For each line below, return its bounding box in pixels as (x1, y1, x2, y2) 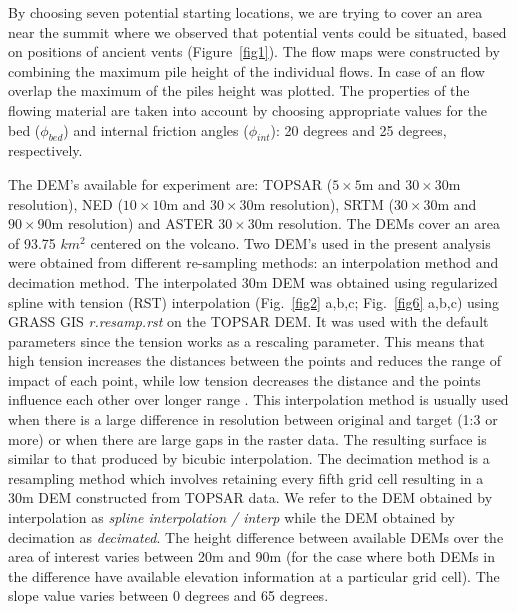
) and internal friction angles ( (63, 119, 249, 140)
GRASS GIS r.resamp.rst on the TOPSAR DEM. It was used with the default (8, 311, 489, 332)
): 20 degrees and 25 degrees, (270, 119, 447, 140)
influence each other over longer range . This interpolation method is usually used (8, 389, 509, 410)
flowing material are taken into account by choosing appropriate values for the (8, 99, 488, 120)
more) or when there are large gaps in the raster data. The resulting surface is (8, 428, 487, 449)
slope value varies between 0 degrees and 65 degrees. (8, 585, 329, 606)
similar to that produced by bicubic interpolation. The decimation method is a (8, 448, 490, 469)
